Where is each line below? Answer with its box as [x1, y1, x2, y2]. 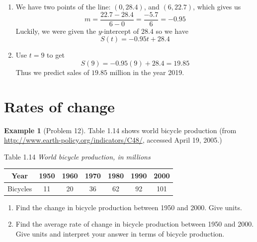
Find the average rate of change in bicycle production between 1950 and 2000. [15, 219, 254, 229]
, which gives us [193, 1, 241, 11]
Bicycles [7, 183, 32, 193]
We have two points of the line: [15, 1, 111, 11]
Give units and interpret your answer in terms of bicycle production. [15, 228, 225, 239]
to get [47, 50, 65, 60]
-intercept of [101, 25, 139, 36]
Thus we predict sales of [15, 67, 89, 77]
